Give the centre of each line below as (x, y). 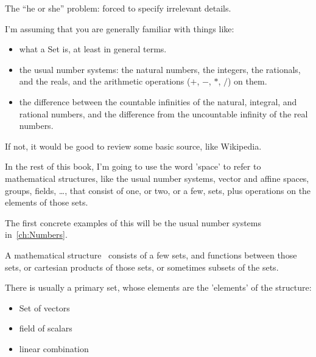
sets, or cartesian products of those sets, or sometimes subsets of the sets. (142, 267)
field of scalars (46, 328)
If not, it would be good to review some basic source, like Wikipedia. (133, 146)
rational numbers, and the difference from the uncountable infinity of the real (163, 113)
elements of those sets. (47, 202)
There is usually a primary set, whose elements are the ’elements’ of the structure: (158, 287)
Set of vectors (44, 307)
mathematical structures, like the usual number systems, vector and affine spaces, (157, 178)
